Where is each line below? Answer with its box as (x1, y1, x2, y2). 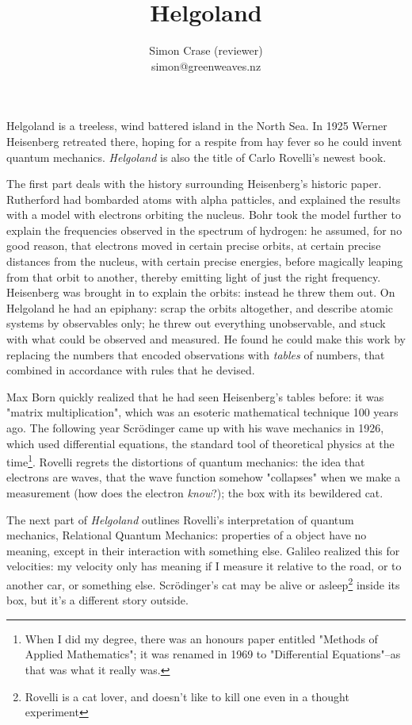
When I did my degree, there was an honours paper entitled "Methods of (25, 630, 378, 646)
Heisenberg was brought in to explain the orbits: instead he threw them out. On (6, 284, 395, 301)
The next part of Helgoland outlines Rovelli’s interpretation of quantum (6, 511, 354, 527)
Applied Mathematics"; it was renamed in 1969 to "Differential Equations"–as (25, 646, 401, 662)
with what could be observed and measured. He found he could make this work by (6, 331, 406, 347)
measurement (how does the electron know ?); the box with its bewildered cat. (6, 485, 383, 501)
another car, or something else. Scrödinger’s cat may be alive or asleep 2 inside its (6, 574, 400, 593)
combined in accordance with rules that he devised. (6, 362, 255, 378)
